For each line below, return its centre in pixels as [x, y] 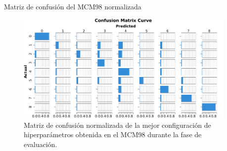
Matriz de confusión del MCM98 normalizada [73, 6]
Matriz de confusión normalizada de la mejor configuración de [117, 125]
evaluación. [41, 144]
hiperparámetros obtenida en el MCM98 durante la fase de [113, 134]
